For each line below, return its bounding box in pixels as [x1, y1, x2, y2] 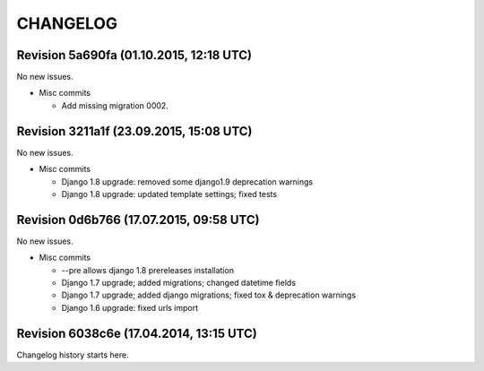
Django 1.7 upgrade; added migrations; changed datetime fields [61, 278, 296, 288]
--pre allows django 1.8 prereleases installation [61, 264, 235, 275]
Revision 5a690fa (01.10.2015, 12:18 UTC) [16, 47, 253, 63]
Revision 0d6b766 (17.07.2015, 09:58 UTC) [16, 211, 260, 228]
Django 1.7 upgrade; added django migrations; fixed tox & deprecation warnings [61, 289, 357, 300]
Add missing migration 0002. [61, 99, 169, 111]
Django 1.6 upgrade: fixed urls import [61, 302, 199, 313]
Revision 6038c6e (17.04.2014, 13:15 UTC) [16, 325, 257, 341]
